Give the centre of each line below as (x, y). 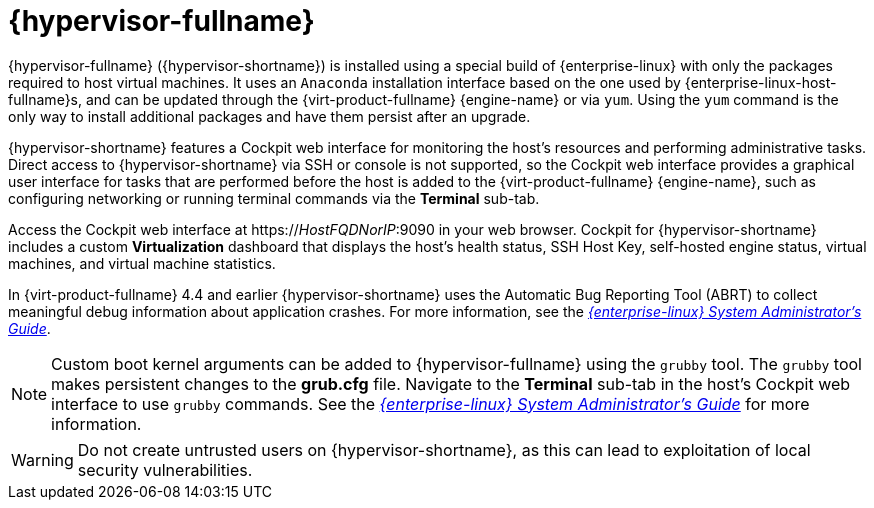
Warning (42, 459)
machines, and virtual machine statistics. (142, 263)
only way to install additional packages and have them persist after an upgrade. (269, 116)
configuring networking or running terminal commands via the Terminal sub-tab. (274, 198)
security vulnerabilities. (165, 469)
